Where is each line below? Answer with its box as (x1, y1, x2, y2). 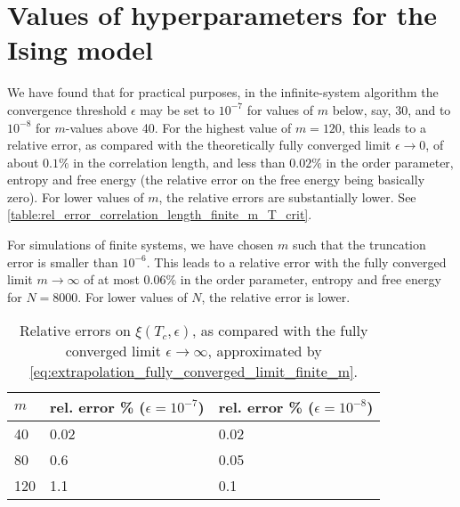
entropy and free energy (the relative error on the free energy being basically (7, 170, 425, 189)
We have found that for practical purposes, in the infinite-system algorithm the (7, 83, 439, 102)
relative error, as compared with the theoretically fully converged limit (7, 135, 391, 154)
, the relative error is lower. (201, 287, 351, 306)
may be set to (140, 100, 214, 119)
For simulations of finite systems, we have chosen (7, 235, 274, 254)
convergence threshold (7, 100, 127, 119)
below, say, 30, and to (332, 100, 451, 119)
